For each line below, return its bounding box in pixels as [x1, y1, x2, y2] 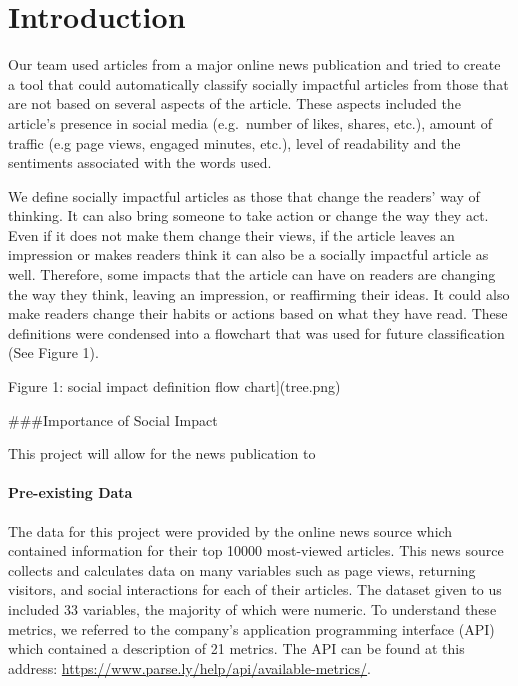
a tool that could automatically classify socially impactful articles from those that [8, 73, 509, 94]
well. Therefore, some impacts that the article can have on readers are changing [8, 264, 496, 285]
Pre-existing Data [8, 482, 133, 503]
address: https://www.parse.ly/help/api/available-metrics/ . [8, 657, 371, 678]
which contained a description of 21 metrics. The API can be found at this [8, 638, 465, 659]
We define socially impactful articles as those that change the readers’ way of [8, 185, 480, 206]
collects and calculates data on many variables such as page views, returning [8, 559, 476, 580]
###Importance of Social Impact [8, 409, 218, 430]
